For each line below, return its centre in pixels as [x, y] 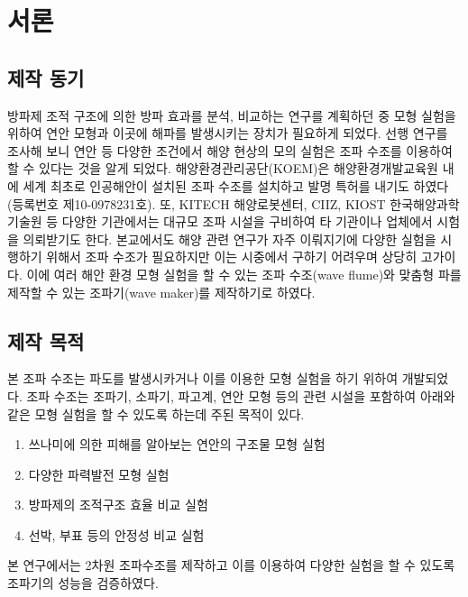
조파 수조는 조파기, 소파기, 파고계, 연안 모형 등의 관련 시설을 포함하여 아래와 [241, 395]
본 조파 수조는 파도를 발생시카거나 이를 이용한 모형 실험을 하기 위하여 [203, 378]
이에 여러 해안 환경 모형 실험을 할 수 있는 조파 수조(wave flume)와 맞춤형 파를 [244, 274]
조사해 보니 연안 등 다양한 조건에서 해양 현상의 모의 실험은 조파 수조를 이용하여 [230, 150]
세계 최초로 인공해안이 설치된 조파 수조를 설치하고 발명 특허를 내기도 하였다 [236, 185]
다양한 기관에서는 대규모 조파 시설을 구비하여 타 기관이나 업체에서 [247, 221]
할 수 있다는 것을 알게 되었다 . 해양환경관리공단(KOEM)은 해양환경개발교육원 [223, 168]
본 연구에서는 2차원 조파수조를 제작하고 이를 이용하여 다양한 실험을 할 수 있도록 [231, 565]
